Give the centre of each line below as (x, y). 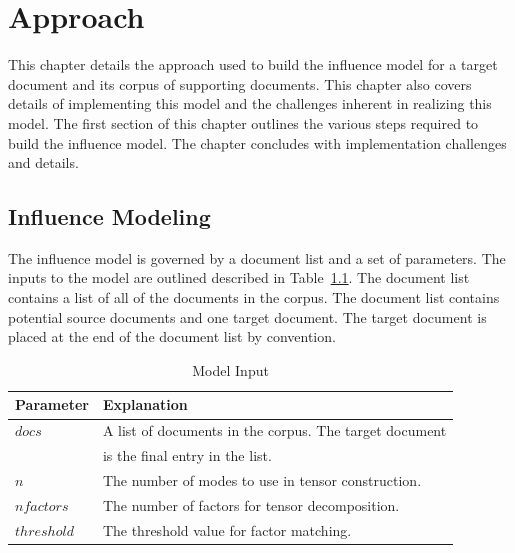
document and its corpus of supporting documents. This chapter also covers (240, 83)
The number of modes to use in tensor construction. (262, 479)
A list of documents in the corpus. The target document (274, 430)
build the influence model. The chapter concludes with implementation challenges (257, 142)
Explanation (145, 404)
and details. (43, 162)
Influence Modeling (109, 216)
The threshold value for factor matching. (227, 529)
